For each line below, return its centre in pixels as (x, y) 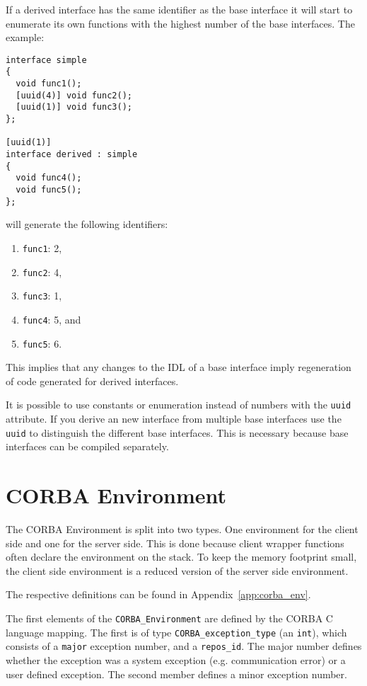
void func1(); (49, 84)
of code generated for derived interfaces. (92, 381)
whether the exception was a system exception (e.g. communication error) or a (176, 659)
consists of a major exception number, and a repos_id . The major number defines (184, 646)
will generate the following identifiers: (87, 224)
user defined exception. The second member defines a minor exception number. (176, 674)
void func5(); (49, 190)
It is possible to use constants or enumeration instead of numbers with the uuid (179, 405)
